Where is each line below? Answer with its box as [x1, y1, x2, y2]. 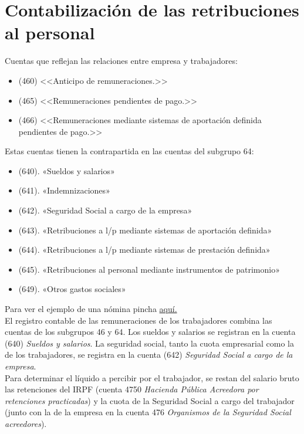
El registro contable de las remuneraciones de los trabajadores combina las [5, 314, 272, 326]
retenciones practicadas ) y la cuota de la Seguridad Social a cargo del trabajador [5, 394, 295, 406]
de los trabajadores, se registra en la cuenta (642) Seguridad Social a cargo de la [5, 348, 293, 361]
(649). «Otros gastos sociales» [18, 283, 126, 295]
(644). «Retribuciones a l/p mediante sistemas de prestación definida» [18, 243, 271, 256]
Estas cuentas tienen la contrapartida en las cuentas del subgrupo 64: [5, 145, 254, 157]
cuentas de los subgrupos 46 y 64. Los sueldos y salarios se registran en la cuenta [5, 325, 296, 338]
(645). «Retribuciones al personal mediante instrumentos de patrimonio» [18, 263, 280, 275]
